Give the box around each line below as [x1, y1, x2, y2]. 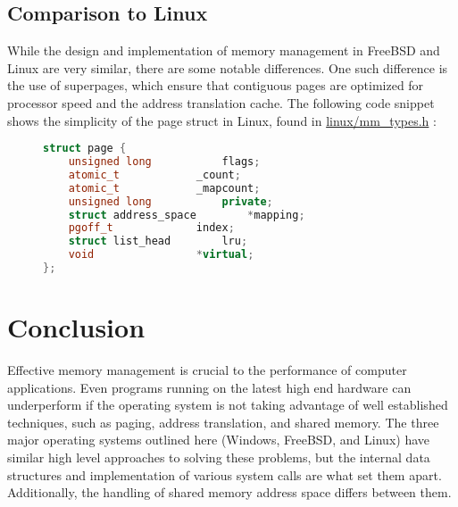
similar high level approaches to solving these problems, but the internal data [7, 448, 430, 467]
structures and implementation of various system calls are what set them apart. [7, 465, 442, 484]
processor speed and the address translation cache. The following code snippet [7, 93, 435, 112]
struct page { [43, 142, 127, 155]
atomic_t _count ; [68, 168, 241, 181]
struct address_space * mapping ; [68, 208, 305, 221]
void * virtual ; [68, 248, 254, 262]
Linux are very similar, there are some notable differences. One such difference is [7, 58, 448, 77]
